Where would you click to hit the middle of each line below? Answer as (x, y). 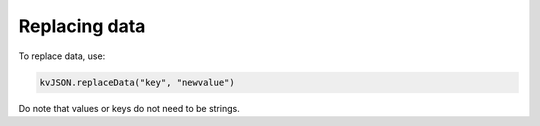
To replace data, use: (62, 56)
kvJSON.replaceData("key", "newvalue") (137, 82)
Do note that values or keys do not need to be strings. (129, 108)
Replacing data (82, 26)
